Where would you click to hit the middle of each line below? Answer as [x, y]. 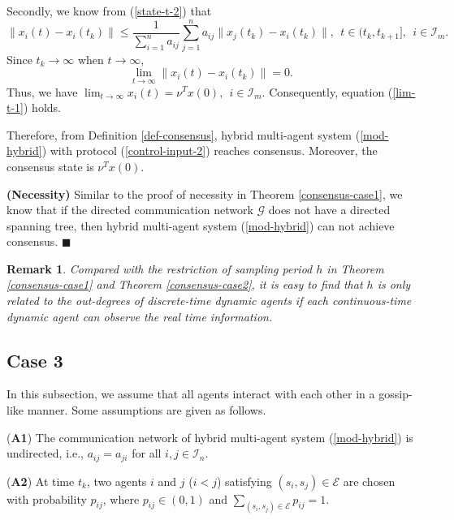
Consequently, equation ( [331, 91]
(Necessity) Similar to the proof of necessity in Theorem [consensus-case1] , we [205, 193]
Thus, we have [42, 91]
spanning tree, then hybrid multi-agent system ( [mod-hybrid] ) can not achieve [201, 225]
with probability [47, 499]
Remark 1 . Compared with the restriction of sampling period [160, 268]
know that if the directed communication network [130, 210]
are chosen [369, 481]
